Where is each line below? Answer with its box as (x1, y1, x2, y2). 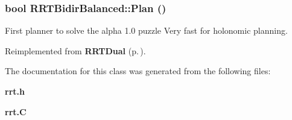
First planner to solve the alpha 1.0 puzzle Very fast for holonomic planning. (5, 24, 288, 37)
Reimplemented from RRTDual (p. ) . (5, 44, 146, 57)
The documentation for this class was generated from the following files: (5, 65, 271, 77)
